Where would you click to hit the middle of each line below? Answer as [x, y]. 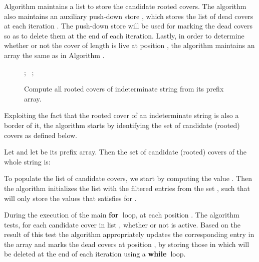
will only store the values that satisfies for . [70, 198]
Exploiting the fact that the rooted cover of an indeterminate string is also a [121, 115]
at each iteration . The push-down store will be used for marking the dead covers [128, 26]
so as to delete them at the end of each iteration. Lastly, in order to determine [124, 35]
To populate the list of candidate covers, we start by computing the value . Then [128, 178]
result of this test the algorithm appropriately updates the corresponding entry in [129, 234]
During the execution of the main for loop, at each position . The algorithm [122, 215]
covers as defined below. [41, 135]
